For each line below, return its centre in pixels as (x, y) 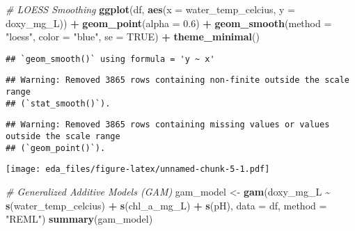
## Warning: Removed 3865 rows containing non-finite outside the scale (177, 80)
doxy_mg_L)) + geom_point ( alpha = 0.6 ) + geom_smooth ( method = (169, 23)
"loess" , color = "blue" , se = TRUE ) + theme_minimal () (133, 37)
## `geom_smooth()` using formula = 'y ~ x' (110, 59)
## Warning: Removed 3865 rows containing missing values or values (168, 125)
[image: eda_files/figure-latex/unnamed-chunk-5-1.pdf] (138, 169)
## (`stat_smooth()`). (58, 103)
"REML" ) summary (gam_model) (79, 219)
